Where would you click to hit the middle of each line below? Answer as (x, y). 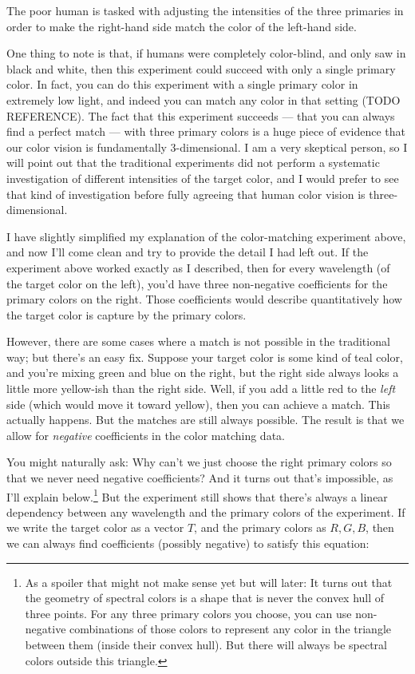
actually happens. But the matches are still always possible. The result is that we (206, 420)
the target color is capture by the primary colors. (126, 314)
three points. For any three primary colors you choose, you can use (188, 613)
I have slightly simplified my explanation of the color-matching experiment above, (206, 236)
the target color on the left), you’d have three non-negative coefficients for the (197, 283)
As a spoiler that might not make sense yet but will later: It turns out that (209, 582)
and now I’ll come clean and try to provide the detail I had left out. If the (188, 252)
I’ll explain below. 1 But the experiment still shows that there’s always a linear (197, 495)
